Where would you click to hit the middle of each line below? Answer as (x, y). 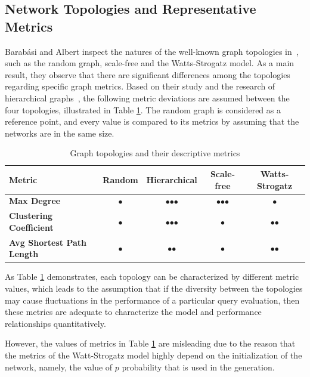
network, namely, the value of (59, 367)
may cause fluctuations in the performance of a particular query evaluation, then (152, 300)
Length (24, 254)
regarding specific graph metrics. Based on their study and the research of (140, 86)
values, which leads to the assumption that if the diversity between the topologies (154, 288)
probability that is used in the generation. (198, 367)
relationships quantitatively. (55, 323)
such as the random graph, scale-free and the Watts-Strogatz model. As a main (150, 63)
